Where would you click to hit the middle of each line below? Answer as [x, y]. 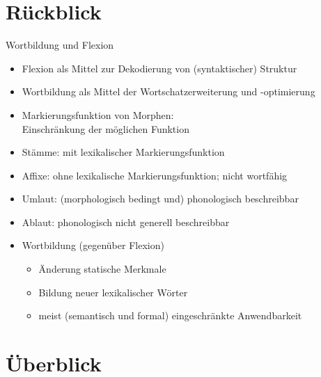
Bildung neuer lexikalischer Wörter [113, 292]
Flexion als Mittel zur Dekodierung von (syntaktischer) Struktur [159, 68]
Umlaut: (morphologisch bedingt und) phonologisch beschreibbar [160, 199]
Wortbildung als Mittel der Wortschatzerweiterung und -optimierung [169, 91]
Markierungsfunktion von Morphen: [98, 114]
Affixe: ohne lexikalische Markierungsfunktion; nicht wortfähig [155, 175]
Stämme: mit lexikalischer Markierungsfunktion [123, 152]
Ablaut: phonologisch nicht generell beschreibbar [126, 222]
